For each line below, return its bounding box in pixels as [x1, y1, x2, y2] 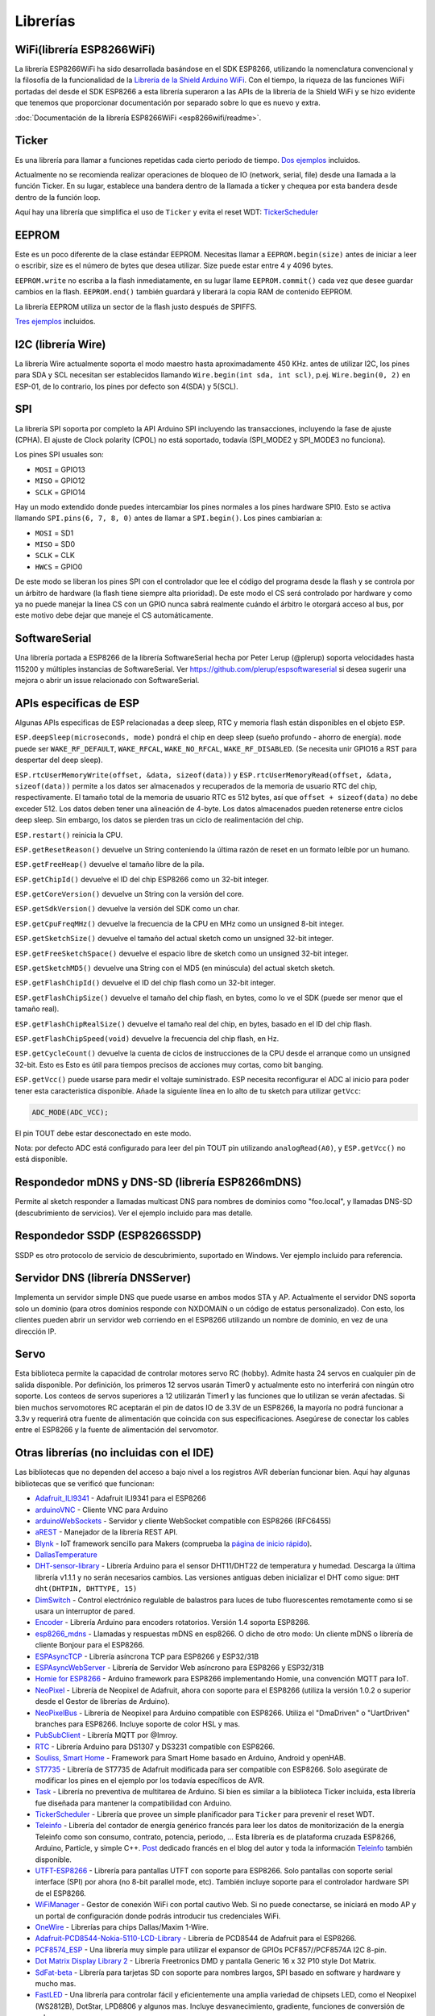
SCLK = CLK [35, 551, 76, 560]
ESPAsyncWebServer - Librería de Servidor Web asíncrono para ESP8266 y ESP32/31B [35, 1662, 325, 1672]
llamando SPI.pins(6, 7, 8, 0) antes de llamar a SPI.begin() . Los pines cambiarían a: [14, 513, 322, 523]
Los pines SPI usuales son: [14, 450, 104, 460]
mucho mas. [35, 1978, 77, 1988]
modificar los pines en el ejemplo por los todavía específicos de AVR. [35, 1775, 265, 1785]
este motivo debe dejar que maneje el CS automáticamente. [14, 610, 213, 620]
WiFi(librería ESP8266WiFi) [14, 43, 156, 56]
